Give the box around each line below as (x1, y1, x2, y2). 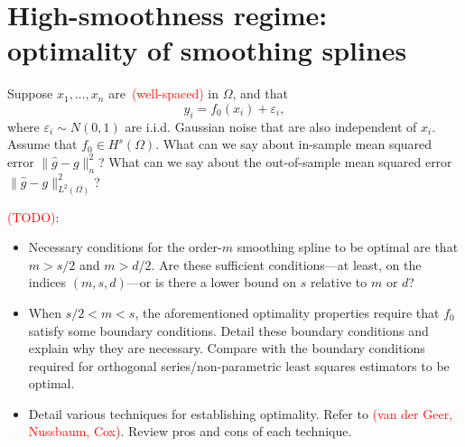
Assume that (7, 135, 78, 154)
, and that (232, 84, 288, 103)
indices (28, 273, 67, 292)
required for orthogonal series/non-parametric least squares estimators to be (28, 356, 450, 375)
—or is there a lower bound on (126, 273, 297, 292)
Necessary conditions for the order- (28, 237, 222, 256)
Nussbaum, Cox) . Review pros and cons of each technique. (28, 422, 352, 441)
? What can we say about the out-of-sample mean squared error (98, 152, 452, 171)
